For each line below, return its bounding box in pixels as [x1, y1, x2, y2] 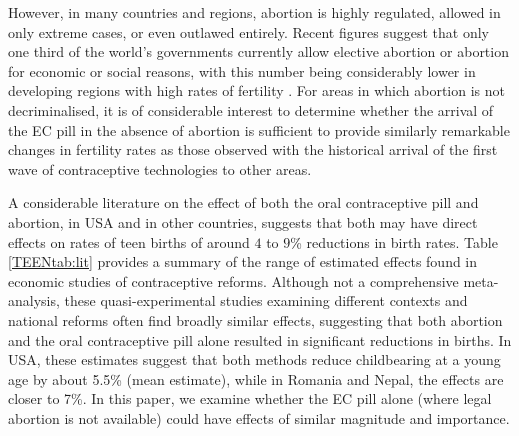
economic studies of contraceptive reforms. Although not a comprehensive [8, 270, 459, 291]
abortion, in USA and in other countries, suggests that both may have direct [8, 211, 478, 232]
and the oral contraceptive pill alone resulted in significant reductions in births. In [8, 329, 512, 350]
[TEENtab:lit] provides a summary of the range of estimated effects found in [8, 251, 478, 272]
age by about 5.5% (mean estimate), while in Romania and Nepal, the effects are [8, 368, 504, 389]
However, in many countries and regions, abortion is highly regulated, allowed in [8, 2, 501, 22]
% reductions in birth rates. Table [290, 231, 498, 252]
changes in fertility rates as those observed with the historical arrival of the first [8, 139, 498, 160]
